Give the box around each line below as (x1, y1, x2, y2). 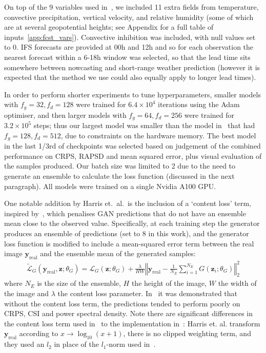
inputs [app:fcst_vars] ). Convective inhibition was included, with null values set (4, 31, 256, 42)
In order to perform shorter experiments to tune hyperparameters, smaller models (4, 89, 261, 99)
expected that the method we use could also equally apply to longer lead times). (4, 72, 256, 82)
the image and (4, 287, 49, 298)
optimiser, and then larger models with (4, 109, 127, 120)
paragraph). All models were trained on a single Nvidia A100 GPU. (4, 180, 216, 191)
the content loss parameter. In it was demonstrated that (57, 287, 238, 298)
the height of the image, (131, 278, 207, 288)
